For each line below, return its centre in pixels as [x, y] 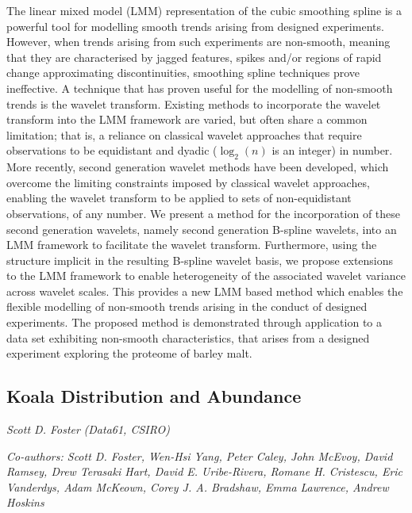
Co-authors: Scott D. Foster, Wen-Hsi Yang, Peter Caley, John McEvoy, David [200, 456]
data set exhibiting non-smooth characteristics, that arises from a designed [188, 337]
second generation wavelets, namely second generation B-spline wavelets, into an [202, 229]
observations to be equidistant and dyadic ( [112, 150]
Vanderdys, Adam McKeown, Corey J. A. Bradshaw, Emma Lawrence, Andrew [198, 486]
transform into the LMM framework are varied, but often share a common [187, 119]
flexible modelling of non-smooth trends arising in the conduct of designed [187, 306]
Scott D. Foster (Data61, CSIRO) [89, 429]
